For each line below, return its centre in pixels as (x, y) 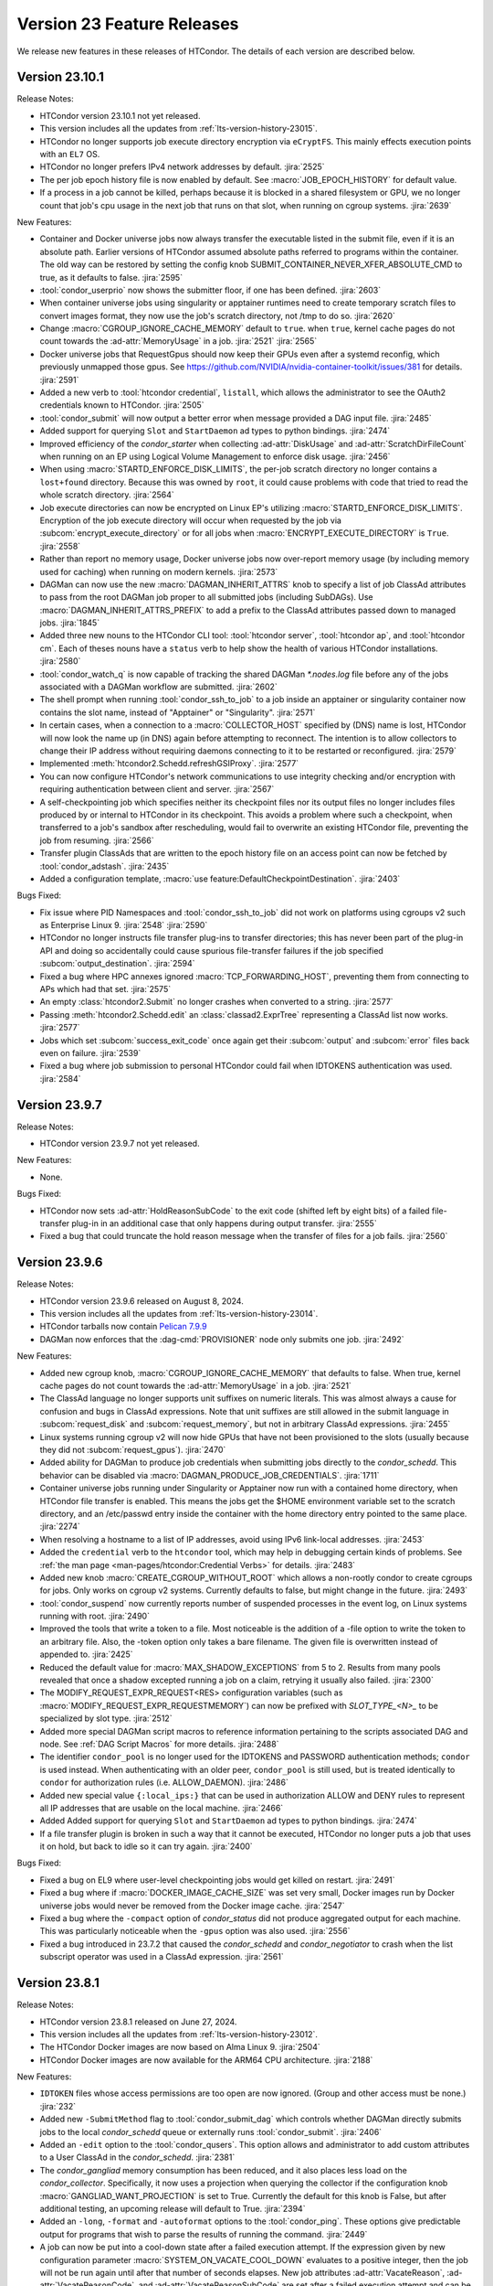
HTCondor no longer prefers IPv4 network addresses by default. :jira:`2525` (182, 167)
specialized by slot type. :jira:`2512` (106, 1718)
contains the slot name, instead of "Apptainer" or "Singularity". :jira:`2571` (178, 712)
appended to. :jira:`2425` (86, 1654)
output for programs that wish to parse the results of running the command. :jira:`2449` (204, 2234)
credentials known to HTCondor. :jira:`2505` (122, 405)
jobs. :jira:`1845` (70, 623)
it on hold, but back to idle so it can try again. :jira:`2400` (146, 1846)
